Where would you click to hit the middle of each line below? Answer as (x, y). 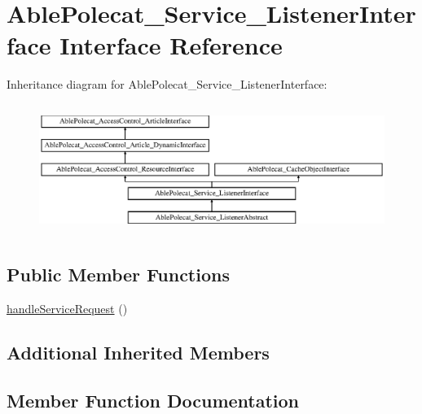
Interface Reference (171, 45)
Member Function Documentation (153, 400)
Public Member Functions (118, 275)
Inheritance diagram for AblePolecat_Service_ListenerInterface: (167, 84)
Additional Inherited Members (138, 352)
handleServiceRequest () (67, 309)
